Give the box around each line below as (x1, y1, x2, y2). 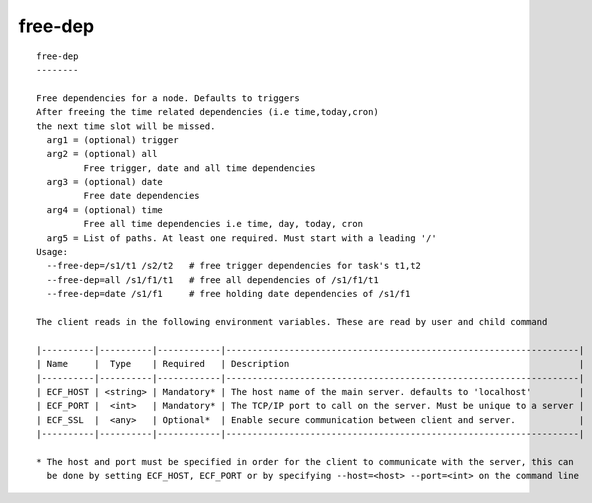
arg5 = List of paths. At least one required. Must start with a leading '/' (46, 232, 437, 244)
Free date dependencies (83, 190, 200, 202)
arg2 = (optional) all (46, 148, 158, 160)
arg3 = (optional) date (46, 176, 164, 188)
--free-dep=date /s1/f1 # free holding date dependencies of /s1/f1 (46, 288, 411, 300)
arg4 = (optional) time (46, 204, 164, 215)
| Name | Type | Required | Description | (36, 358, 585, 370)
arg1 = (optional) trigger (46, 134, 179, 145)
